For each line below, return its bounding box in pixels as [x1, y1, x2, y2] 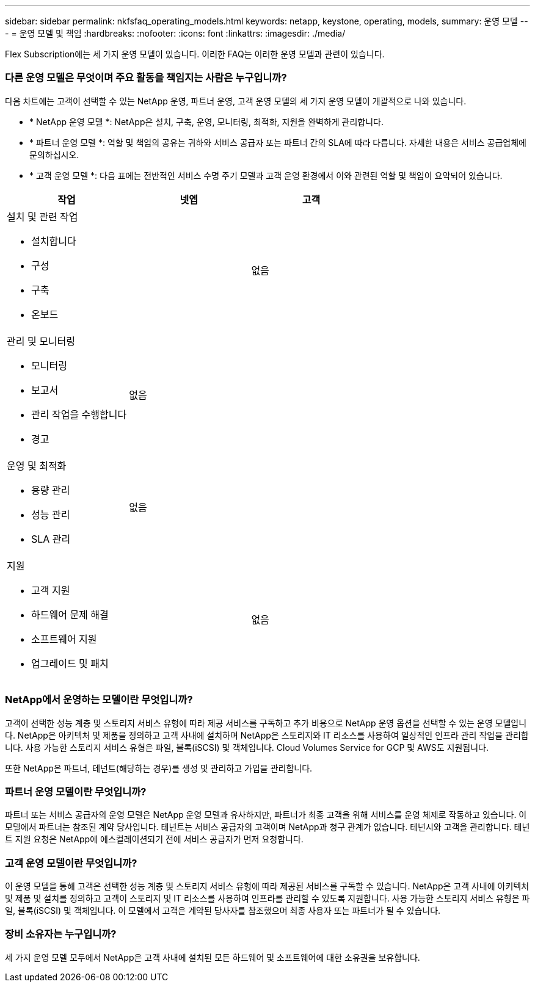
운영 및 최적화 [7, 459, 67, 472]
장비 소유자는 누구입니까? [5, 928, 117, 941]
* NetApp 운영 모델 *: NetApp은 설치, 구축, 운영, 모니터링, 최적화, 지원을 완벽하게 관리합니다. [29, 116, 384, 127]
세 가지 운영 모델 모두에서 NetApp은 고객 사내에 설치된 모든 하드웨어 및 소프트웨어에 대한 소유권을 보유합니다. [5, 952, 420, 963]
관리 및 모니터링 [7, 334, 76, 347]
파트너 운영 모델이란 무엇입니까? [5, 785, 147, 798]
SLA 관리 [31, 532, 71, 545]
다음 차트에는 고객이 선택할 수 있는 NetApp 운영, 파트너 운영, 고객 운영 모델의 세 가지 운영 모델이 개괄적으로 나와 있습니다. [5, 95, 467, 106]
